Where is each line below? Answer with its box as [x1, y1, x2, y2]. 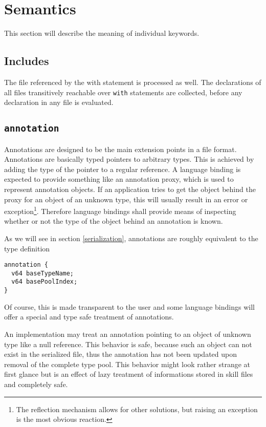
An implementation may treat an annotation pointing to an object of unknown [4, 328, 251, 339]
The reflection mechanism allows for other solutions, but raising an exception [16, 403, 258, 414]
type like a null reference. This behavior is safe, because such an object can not [4, 338, 252, 349]
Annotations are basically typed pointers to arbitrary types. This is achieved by [4, 154, 254, 164]
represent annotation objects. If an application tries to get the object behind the [4, 183, 256, 194]
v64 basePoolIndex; [11, 278, 78, 286]
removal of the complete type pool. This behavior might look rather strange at [4, 358, 251, 369]
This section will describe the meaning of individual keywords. [4, 28, 199, 38]
